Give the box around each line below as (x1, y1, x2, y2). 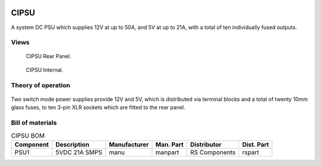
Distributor (190, 140, 222, 148)
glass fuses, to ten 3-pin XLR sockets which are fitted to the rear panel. (11, 104, 185, 111)
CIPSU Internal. (26, 66, 64, 74)
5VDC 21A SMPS (55, 148, 102, 157)
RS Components (190, 148, 236, 157)
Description (55, 140, 90, 148)
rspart (242, 148, 260, 157)
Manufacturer (109, 140, 149, 148)
